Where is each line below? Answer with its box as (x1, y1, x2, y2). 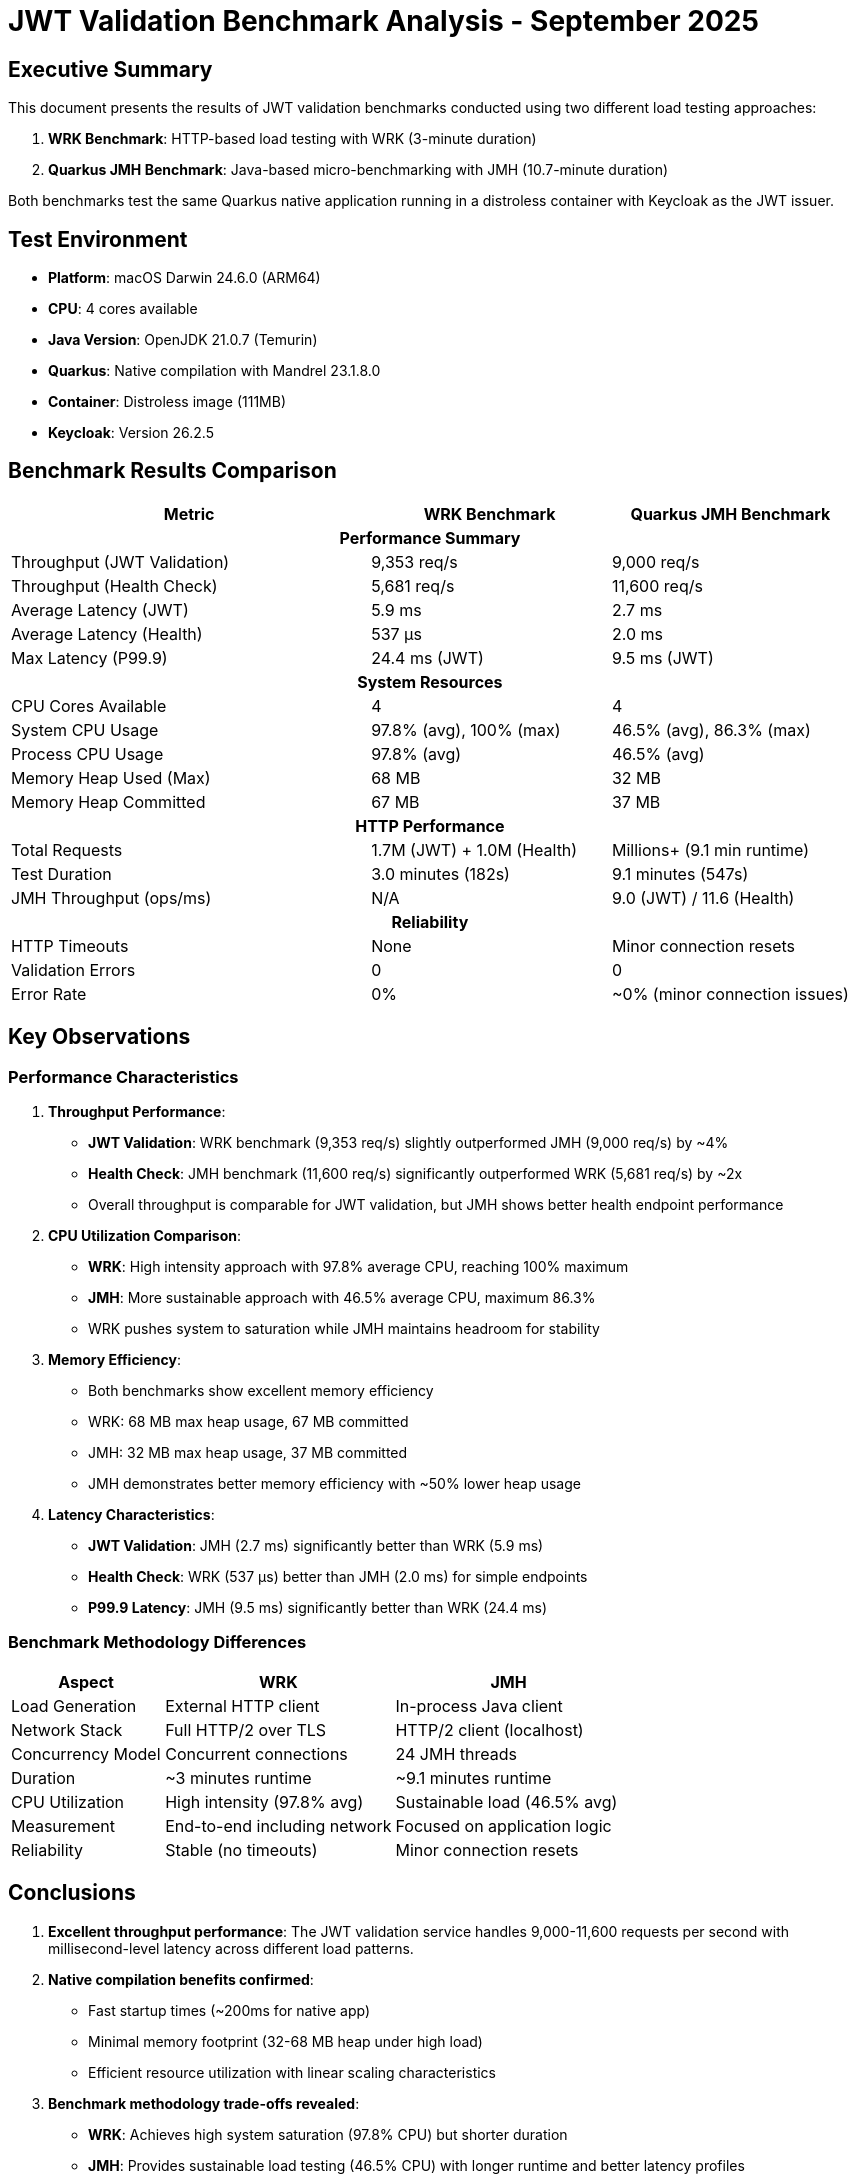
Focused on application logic (395, 1815, 612, 1836)
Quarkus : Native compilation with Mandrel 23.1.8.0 (48, 362, 381, 380)
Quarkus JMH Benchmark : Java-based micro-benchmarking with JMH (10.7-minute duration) (48, 161, 669, 179)
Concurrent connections (165, 1743, 348, 1764)
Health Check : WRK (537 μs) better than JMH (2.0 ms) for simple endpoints (88, 1568, 588, 1586)
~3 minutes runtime (165, 1767, 312, 1788)
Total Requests (11, 839, 123, 860)
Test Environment (8, 226, 188, 252)
